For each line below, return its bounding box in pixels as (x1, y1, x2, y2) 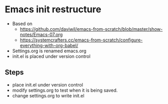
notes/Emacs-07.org (19, 31, 63, 37)
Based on (12, 20, 33, 27)
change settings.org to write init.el (12, 92, 85, 98)
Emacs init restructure (5, 4, 101, 15)
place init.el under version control (12, 81, 83, 88)
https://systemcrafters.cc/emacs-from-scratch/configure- (19, 37, 143, 43)
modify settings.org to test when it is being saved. (12, 87, 118, 93)
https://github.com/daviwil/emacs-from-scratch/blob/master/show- (19, 26, 163, 32)
